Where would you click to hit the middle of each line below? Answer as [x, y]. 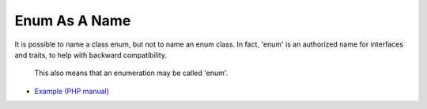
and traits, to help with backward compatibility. [91, 54]
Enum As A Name [73, 21]
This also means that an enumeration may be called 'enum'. [131, 73]
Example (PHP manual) [72, 91]
